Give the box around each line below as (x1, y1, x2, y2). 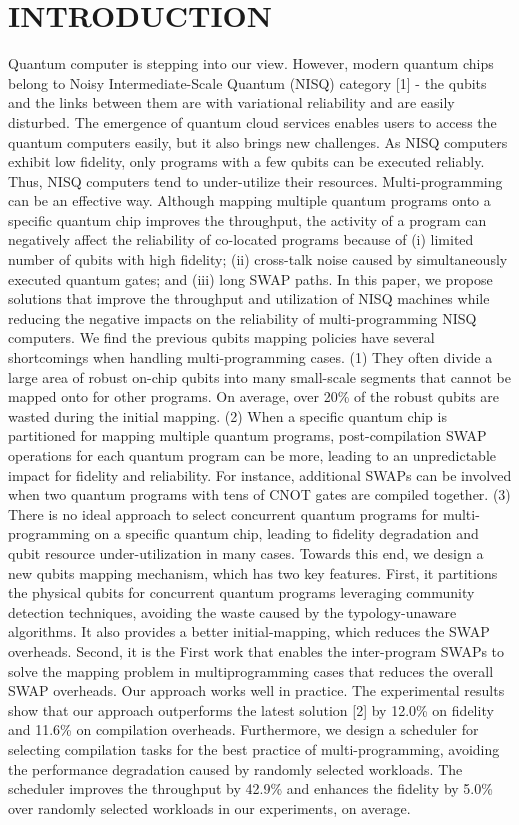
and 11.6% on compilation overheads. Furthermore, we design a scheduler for (8, 719, 479, 740)
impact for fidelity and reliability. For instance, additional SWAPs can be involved (8, 464, 512, 485)
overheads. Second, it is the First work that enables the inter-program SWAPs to (8, 640, 505, 661)
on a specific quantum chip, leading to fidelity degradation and (94, 523, 479, 544)
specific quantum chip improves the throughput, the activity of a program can (8, 209, 487, 230)
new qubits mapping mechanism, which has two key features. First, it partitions (8, 562, 498, 583)
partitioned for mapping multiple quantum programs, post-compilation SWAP (8, 425, 487, 446)
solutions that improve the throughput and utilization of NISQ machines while (8, 288, 490, 309)
